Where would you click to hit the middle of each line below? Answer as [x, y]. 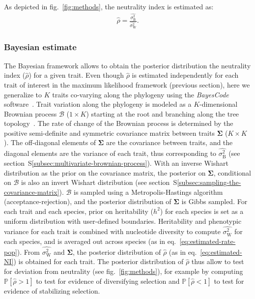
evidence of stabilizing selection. [52, 290]
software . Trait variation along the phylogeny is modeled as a [98, 104]
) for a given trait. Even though [76, 75]
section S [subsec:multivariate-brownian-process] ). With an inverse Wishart [116, 163]
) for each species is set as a [202, 211]
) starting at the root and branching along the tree [163, 113]
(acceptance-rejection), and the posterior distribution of [88, 201]
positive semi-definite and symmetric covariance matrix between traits [109, 133]
